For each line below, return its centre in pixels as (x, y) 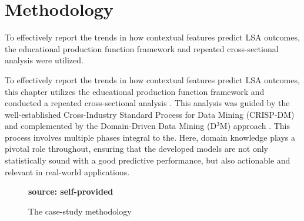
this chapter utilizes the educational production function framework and (135, 91)
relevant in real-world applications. (67, 171)
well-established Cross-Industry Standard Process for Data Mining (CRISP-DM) (150, 114)
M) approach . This (255, 126)
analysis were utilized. (44, 60)
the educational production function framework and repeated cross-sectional (142, 48)
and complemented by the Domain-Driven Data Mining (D (111, 126)
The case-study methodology (80, 211)
